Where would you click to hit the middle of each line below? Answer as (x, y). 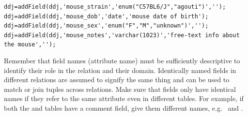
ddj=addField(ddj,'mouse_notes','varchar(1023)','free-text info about (122, 35)
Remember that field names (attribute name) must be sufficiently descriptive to (122, 60)
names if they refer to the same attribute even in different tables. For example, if (124, 98)
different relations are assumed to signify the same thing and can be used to (117, 80)
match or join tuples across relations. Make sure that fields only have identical (120, 89)
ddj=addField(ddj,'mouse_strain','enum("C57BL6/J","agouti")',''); (115, 7)
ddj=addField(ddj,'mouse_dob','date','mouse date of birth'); (106, 16)
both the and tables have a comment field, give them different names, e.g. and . (124, 108)
